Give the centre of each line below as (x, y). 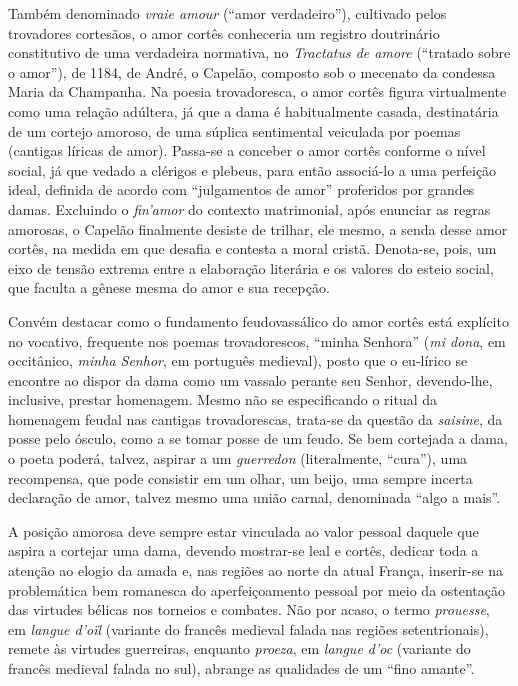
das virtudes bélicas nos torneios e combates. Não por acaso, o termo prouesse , (249, 609)
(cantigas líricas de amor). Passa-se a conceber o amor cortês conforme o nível (247, 150)
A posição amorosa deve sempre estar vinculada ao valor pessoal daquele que (243, 530)
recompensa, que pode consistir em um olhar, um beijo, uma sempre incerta (240, 477)
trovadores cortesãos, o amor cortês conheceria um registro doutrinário (224, 32)
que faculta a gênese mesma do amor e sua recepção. (169, 287)
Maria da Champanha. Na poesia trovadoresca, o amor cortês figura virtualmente (257, 91)
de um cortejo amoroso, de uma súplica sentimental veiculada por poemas (234, 130)
